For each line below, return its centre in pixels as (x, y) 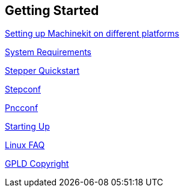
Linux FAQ (25, 145)
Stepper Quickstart (42, 71)
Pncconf (22, 108)
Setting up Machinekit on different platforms (92, 34)
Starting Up (27, 127)
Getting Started (52, 10)
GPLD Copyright (37, 164)
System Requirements (48, 52)
